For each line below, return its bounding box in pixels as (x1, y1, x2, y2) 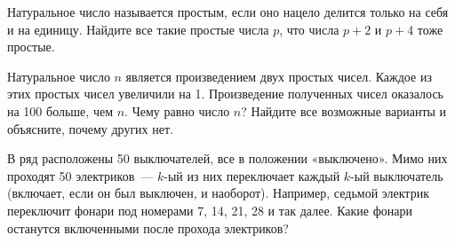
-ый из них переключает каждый (164, 166, 340, 184)
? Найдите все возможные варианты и (241, 101, 447, 120)
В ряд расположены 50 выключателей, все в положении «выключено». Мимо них (7, 149, 448, 168)
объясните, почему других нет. (7, 119, 173, 137)
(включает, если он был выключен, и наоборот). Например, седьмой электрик (7, 184, 429, 202)
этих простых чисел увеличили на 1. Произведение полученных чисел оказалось (7, 84, 443, 103)
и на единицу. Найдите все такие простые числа (7, 20, 269, 38)
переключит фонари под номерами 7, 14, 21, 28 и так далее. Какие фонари (7, 200, 412, 219)
